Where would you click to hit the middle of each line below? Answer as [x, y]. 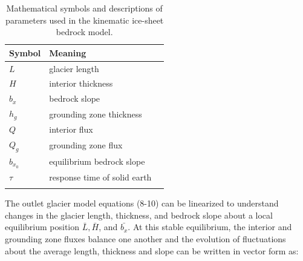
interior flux [71, 129]
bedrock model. [84, 32]
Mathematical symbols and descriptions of [84, 8]
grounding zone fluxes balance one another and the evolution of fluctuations [145, 238]
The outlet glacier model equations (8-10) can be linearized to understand [142, 203]
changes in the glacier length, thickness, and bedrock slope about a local [139, 215]
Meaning [68, 52]
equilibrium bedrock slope [97, 161]
